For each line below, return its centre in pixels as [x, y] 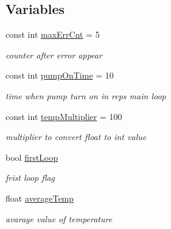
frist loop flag [30, 178]
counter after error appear [54, 55]
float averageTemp [40, 198]
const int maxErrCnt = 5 [53, 34]
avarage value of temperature [59, 218]
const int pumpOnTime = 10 [60, 75]
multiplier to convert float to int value [76, 137]
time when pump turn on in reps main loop [86, 95]
